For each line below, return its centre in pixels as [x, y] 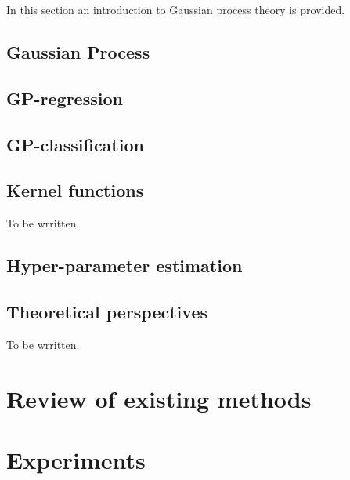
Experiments [76, 459]
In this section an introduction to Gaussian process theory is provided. [176, 9]
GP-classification [75, 144]
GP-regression [65, 98]
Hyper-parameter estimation [124, 265]
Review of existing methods [159, 398]
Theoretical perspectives [107, 311]
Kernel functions [75, 190]
